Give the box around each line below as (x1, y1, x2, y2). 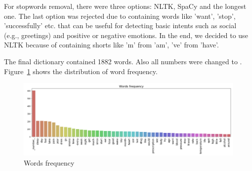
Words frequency (24, 157, 75, 168)
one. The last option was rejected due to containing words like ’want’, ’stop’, (4, 10, 236, 21)
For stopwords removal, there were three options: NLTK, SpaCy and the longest (4, 1, 247, 11)
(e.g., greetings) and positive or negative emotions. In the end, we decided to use (4, 30, 248, 40)
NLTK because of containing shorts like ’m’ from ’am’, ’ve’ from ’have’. (4, 40, 219, 50)
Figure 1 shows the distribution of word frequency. (4, 66, 158, 76)
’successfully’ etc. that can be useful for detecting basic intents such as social (4, 20, 237, 31)
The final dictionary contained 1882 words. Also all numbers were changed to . (4, 56, 242, 66)
